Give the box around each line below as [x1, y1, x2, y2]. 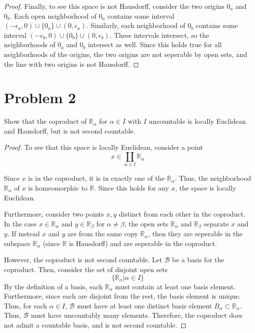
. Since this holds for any [94, 182, 169, 193]
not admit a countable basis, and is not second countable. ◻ [4, 319, 187, 330]
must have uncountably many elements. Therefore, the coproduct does [30, 310, 243, 320]
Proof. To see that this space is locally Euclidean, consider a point [4, 142, 203, 152]
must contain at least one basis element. [115, 281, 236, 291]
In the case [4, 218, 37, 228]
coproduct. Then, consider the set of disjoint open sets [4, 264, 168, 274]
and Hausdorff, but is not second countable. [4, 125, 136, 136]
